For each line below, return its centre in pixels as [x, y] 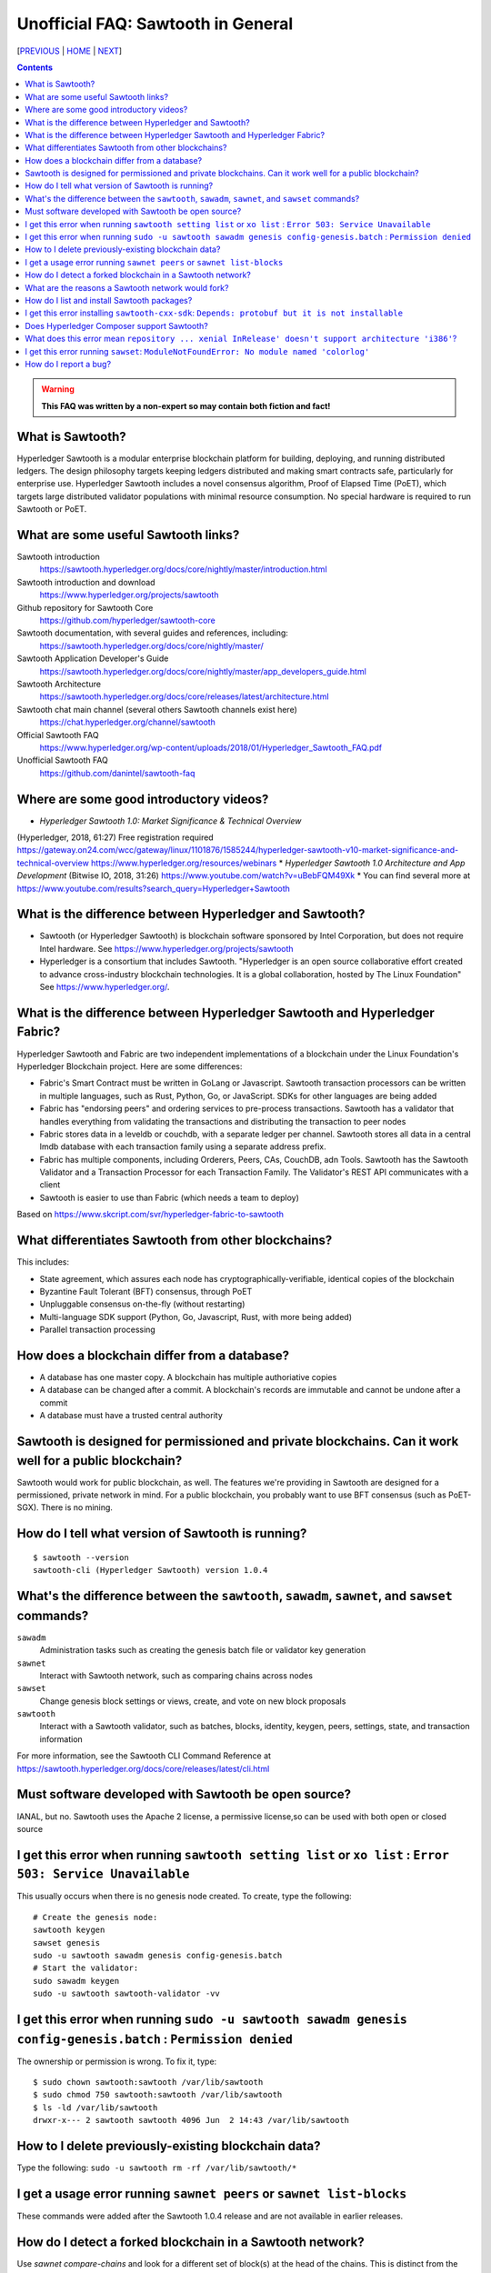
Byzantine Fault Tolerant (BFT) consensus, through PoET [146, 1291]
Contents [35, 67]
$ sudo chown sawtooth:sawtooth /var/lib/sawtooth [148, 2083]
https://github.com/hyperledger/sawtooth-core [127, 621]
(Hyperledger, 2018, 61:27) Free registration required [115, 837]
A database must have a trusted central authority [131, 1416]
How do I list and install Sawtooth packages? [109, 300]
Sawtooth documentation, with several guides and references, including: [152, 633]
